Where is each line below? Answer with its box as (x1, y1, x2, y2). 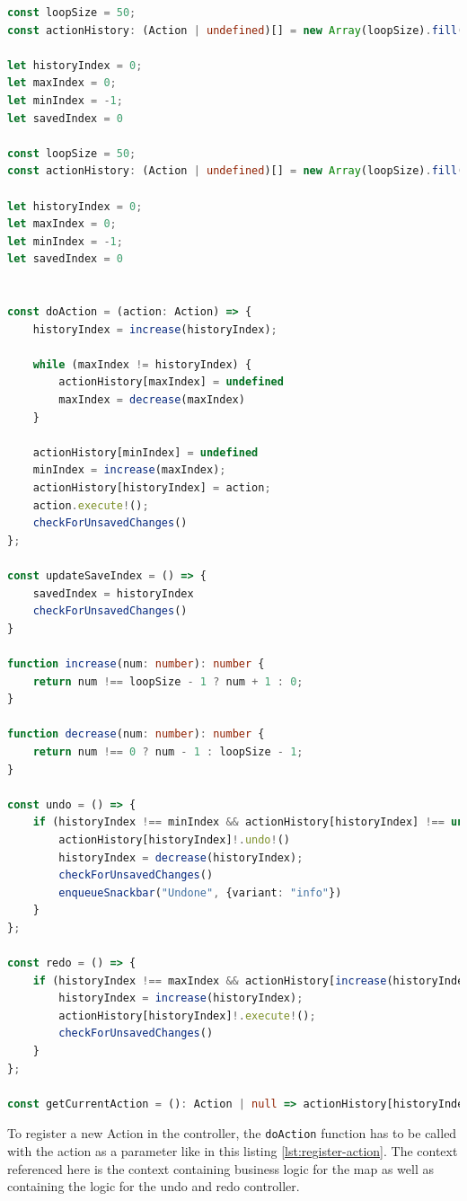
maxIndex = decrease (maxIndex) (58, 393, 245, 407)
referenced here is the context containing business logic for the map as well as (7, 1159, 435, 1178)
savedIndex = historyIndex (32, 587, 194, 600)
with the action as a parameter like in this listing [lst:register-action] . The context (7, 1142, 458, 1161)
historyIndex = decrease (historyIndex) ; (58, 851, 304, 864)
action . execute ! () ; (32, 499, 149, 512)
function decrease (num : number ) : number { (7, 728, 265, 741)
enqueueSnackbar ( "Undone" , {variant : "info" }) (58, 886, 342, 899)
